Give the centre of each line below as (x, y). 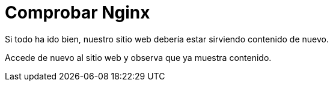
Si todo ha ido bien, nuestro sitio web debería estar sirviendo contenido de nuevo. (167, 39)
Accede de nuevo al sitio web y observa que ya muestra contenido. (138, 57)
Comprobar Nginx (78, 13)
